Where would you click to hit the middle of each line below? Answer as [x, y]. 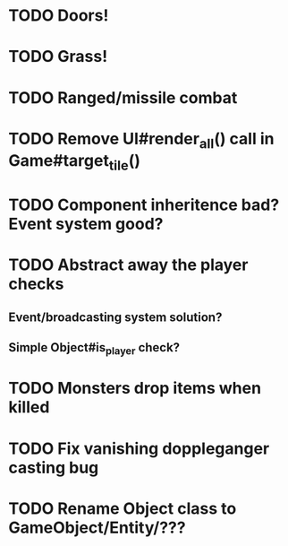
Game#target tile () [74, 162]
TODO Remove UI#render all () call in [141, 140]
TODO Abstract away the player [128, 265]
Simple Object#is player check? [94, 349]
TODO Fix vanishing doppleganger [139, 448]
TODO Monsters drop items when [135, 389]
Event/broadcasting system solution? [115, 317]
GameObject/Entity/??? [97, 528]
